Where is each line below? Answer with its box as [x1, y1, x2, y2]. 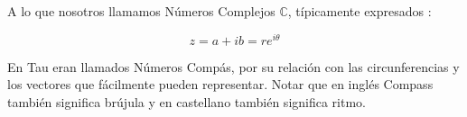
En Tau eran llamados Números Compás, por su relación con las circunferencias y [7, 57, 460, 76]
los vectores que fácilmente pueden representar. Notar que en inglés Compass [7, 75, 434, 94]
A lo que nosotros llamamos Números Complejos [7, 2, 276, 20]
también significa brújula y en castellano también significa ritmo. [7, 92, 366, 111]
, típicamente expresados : [287, 2, 432, 20]
